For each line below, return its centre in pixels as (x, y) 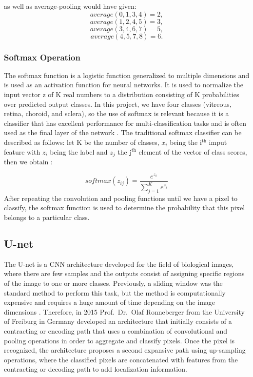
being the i (186, 142)
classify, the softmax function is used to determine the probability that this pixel (125, 208)
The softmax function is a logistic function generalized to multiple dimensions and (127, 75)
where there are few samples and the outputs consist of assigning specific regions (124, 273)
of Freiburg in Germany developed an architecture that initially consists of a (118, 321)
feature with (22, 151)
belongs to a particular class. (47, 217)
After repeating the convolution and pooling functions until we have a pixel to (121, 198)
